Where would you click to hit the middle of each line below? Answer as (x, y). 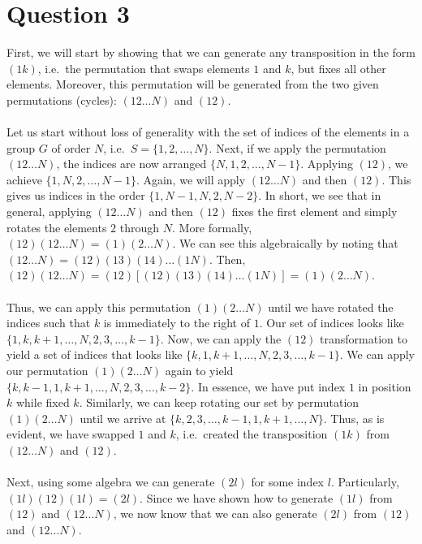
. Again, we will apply (191, 179)
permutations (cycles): (62, 99)
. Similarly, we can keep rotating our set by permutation (219, 402)
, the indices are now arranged (131, 164)
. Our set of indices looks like (332, 323)
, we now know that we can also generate (215, 514)
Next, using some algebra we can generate (111, 482)
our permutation (47, 370)
